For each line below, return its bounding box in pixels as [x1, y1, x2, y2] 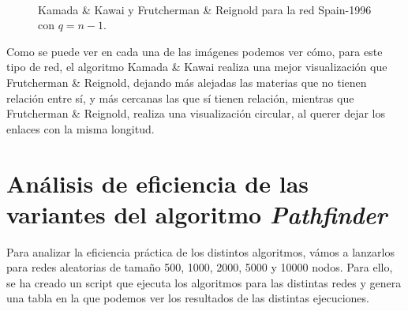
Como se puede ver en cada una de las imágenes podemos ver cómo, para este [6, 43, 383, 59]
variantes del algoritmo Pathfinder [6, 197, 387, 230]
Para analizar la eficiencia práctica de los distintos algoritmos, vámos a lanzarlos [6, 243, 395, 260]
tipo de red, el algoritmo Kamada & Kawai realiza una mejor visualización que [6, 58, 387, 75]
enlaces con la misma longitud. [6, 120, 155, 137]
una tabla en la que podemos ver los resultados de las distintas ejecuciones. [6, 290, 369, 306]
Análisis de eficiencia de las [6, 167, 309, 199]
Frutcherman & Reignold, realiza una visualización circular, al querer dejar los [6, 105, 386, 122]
